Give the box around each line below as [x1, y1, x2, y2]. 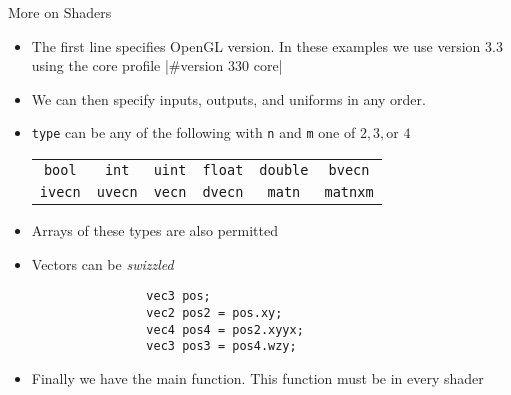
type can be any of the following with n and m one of [31, 122, 356, 143]
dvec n [202, 184, 244, 201]
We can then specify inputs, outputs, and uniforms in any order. [31, 88, 426, 109]
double [259, 162, 309, 179]
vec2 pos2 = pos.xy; [146, 305, 283, 320]
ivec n [39, 184, 81, 201]
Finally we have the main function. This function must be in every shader [31, 367, 484, 388]
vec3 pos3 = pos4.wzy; [146, 339, 297, 354]
